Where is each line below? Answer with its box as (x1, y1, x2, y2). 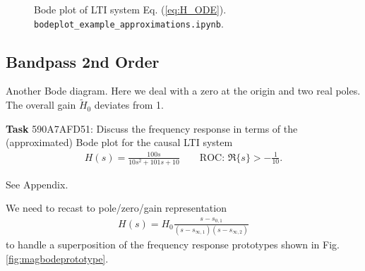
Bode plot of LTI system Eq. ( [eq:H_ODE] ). (34, 2, 227, 16)
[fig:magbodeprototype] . (6, 251, 109, 265)
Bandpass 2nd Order (6, 50, 160, 72)
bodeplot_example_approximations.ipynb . (34, 16, 224, 30)
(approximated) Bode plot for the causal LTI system (6, 135, 233, 150)
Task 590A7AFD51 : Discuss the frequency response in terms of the (6, 121, 298, 135)
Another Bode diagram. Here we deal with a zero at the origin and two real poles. (6, 83, 361, 98)
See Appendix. (6, 176, 68, 191)
